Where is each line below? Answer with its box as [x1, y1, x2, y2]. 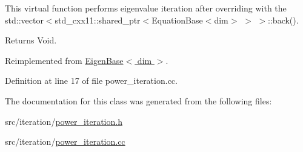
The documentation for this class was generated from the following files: [5, 94, 272, 107]
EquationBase [151, 13, 203, 26]
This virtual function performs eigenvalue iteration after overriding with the [5, 2, 287, 14]
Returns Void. [5, 34, 57, 46]
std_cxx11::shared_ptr [55, 13, 141, 26]
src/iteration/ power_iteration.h [5, 115, 122, 127]
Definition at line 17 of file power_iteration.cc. [5, 74, 178, 87]
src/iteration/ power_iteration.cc [5, 135, 125, 148]
